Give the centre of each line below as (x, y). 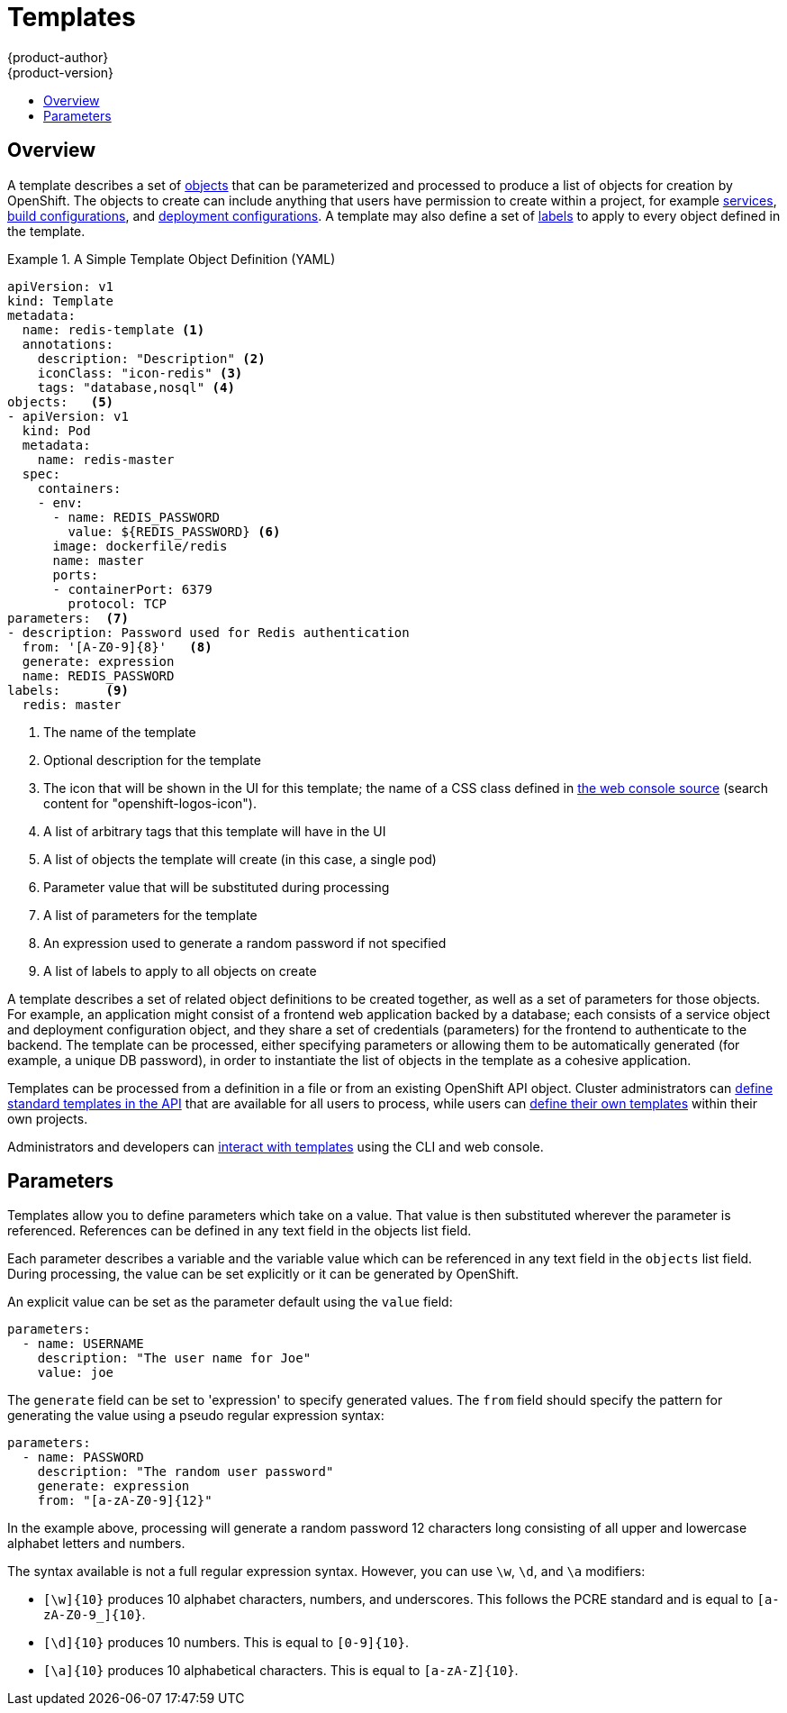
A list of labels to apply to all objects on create (180, 970)
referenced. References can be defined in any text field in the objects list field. (240, 1231)
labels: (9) (68, 690)
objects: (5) (61, 401)
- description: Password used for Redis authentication (208, 632)
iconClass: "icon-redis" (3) (140, 373)
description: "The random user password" (185, 1472)
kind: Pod (56, 430)
